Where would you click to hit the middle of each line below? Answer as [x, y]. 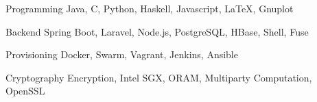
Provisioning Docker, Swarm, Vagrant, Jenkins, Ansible [122, 54]
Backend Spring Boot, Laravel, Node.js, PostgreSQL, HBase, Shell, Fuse [157, 31]
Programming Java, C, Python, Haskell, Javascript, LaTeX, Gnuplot [150, 8]
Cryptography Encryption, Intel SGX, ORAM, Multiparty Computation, [159, 77]
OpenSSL [25, 91]
